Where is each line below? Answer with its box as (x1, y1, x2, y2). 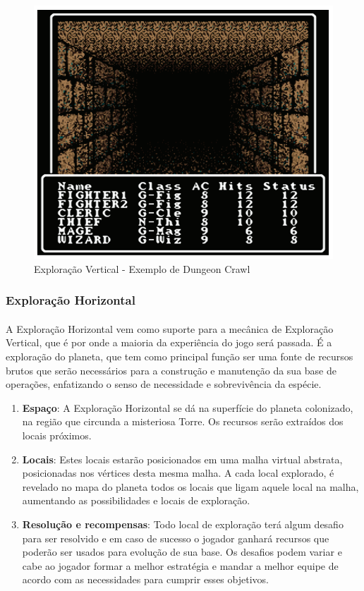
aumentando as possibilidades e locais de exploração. (22, 493, 250, 508)
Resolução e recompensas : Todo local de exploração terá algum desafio (22, 517, 344, 532)
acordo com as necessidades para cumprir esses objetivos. (22, 572, 269, 587)
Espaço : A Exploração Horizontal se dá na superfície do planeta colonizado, (22, 400, 353, 415)
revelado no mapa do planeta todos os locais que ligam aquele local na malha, (22, 479, 359, 494)
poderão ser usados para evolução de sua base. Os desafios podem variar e (22, 544, 342, 559)
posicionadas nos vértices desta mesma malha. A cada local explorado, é (22, 465, 334, 480)
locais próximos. (22, 428, 92, 443)
